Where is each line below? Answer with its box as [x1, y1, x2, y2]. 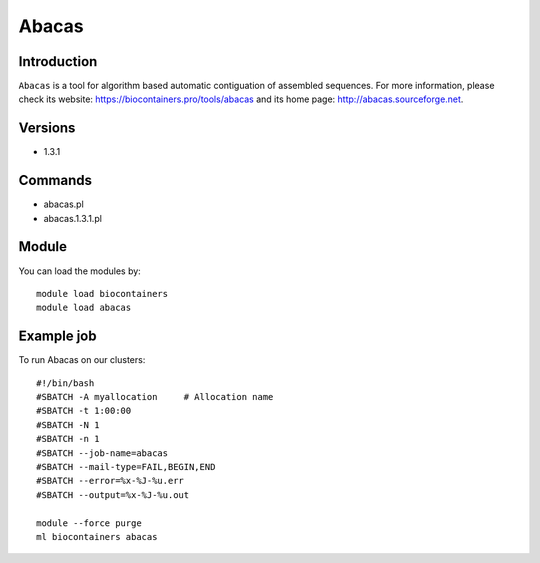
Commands [18, 172, 93, 189]
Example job [18, 328, 97, 345]
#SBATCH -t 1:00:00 [36, 405, 132, 417]
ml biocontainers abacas [36, 531, 158, 542]
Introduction [18, 53, 98, 70]
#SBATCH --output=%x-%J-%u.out [36, 489, 190, 500]
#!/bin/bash [36, 377, 95, 389]
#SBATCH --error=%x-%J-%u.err [36, 475, 185, 487]
